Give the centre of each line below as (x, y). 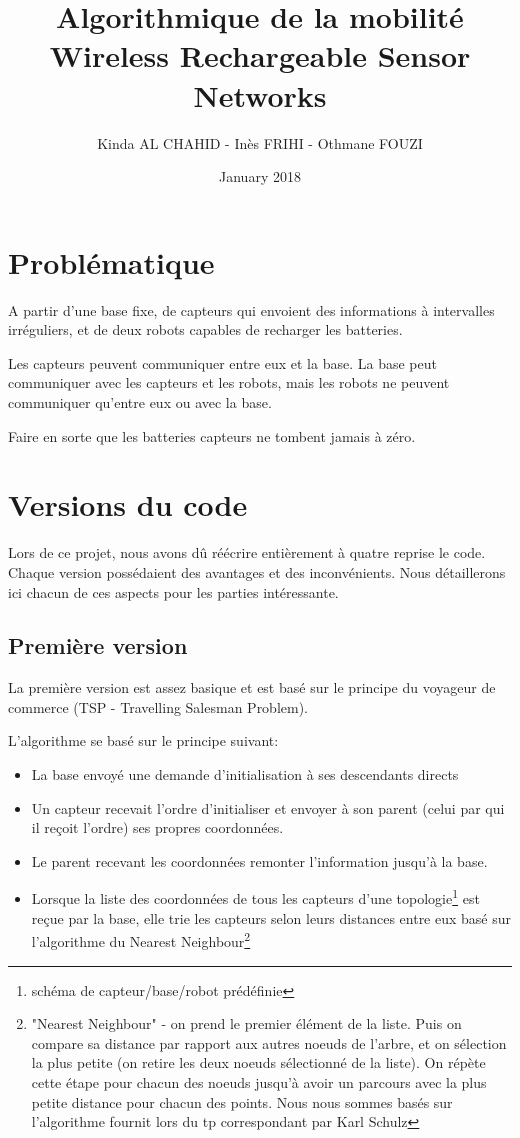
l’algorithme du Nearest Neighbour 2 (141, 939)
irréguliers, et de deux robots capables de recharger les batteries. (205, 329)
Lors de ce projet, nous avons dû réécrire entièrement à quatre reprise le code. (247, 552)
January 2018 (260, 176)
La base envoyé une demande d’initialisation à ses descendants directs (245, 774)
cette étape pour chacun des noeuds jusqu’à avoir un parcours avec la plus (259, 1081)
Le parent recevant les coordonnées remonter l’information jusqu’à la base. (259, 860)
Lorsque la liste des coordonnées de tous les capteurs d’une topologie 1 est (255, 897)
